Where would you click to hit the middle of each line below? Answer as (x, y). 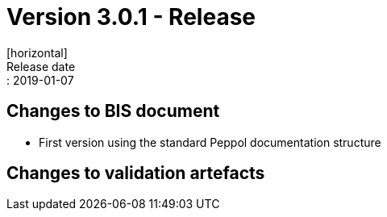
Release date (41, 66)
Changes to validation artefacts (136, 173)
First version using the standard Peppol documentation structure (210, 142)
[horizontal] (37, 52)
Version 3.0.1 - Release (131, 17)
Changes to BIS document (113, 111)
